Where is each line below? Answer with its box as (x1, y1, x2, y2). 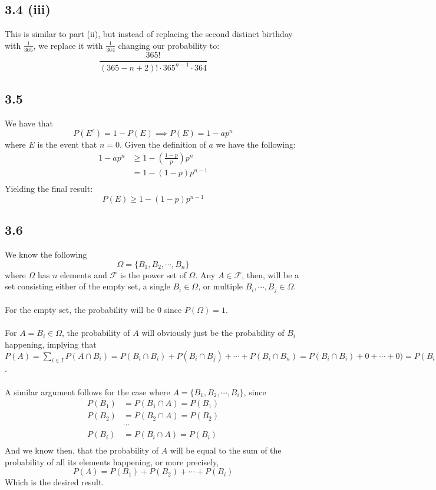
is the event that (37, 138, 97, 151)
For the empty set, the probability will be (5, 304, 155, 316)
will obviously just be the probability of (141, 326, 285, 339)
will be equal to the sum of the (170, 444, 282, 456)
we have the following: (216, 138, 296, 151)
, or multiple (198, 280, 243, 292)
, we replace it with (33, 39, 103, 51)
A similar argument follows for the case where (5, 385, 170, 398)
